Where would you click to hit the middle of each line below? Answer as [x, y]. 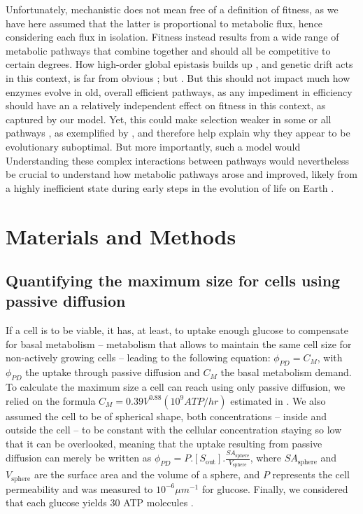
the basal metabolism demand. [286, 372]
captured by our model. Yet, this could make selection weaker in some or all [169, 119]
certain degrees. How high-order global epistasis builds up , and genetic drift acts [179, 64]
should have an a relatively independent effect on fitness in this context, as [166, 105]
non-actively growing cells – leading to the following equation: [138, 357]
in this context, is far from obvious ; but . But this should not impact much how [178, 77]
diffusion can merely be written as [79, 458]
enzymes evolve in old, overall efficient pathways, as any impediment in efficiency [179, 91]
